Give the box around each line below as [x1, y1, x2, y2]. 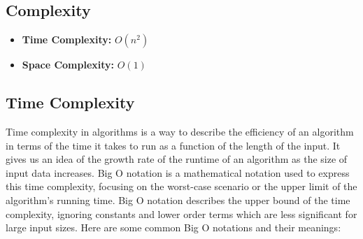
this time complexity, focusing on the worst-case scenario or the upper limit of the [6, 179, 357, 194]
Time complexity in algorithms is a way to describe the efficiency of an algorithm [6, 124, 354, 138]
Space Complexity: [22, 57, 115, 72]
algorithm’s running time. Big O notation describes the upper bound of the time [6, 192, 350, 207]
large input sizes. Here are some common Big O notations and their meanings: [6, 220, 341, 235]
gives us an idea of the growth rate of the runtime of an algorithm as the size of [6, 152, 348, 166]
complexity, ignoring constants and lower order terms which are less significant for [6, 206, 357, 221]
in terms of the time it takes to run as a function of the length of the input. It [6, 138, 341, 152]
